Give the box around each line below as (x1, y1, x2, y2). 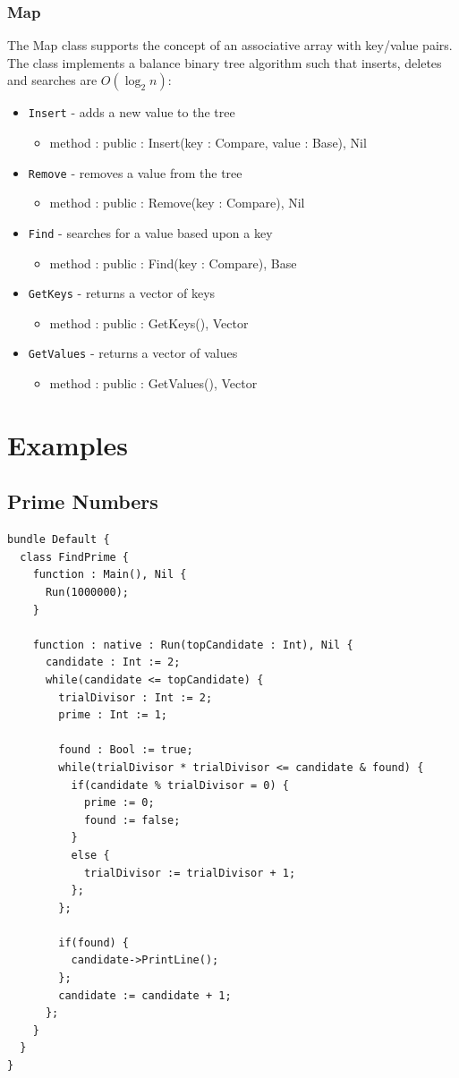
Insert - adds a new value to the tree (28, 103, 235, 122)
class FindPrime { (20, 550, 130, 564)
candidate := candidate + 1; (58, 989, 232, 1002)
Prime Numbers (7, 488, 158, 515)
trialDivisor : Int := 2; (58, 691, 213, 704)
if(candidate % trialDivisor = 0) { (71, 778, 289, 792)
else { (71, 848, 110, 862)
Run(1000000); (45, 586, 130, 599)
